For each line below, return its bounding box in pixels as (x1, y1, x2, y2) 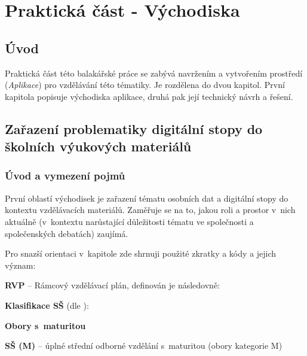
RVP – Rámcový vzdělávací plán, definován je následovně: (5, 279, 220, 291)
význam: (5, 258, 36, 271)
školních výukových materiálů (5, 137, 192, 156)
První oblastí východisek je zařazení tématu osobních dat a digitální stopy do (5, 191, 288, 204)
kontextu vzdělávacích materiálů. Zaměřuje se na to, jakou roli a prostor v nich (5, 203, 296, 216)
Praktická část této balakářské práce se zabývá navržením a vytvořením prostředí (5, 66, 303, 79)
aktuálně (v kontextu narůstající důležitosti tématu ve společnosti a (5, 215, 254, 227)
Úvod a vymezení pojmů (5, 168, 125, 183)
